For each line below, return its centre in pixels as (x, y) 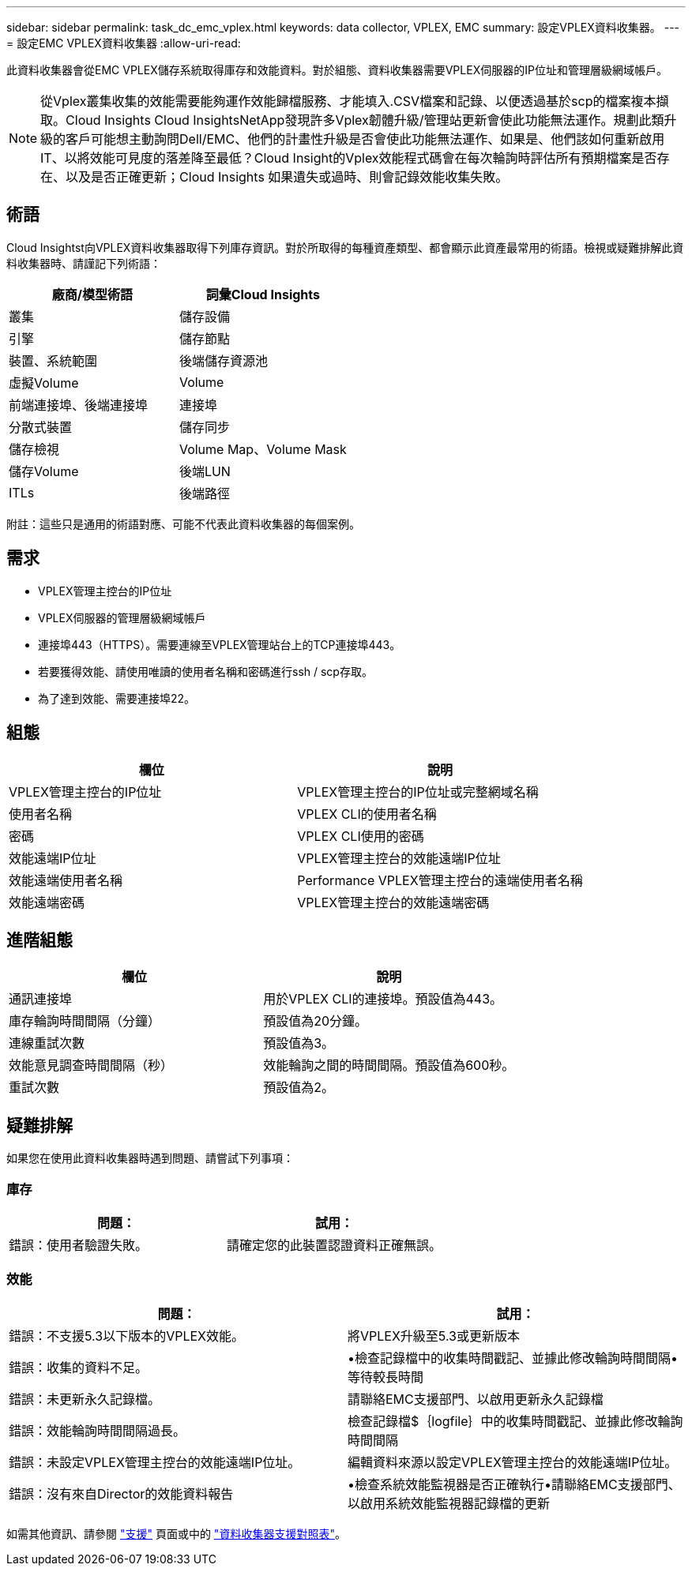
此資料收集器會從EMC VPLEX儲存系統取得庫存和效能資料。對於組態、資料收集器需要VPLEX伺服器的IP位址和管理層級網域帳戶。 (337, 70)
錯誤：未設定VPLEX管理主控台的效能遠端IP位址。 (155, 1462)
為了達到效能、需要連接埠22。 (117, 698)
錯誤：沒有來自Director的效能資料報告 (121, 1493)
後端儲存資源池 (223, 360)
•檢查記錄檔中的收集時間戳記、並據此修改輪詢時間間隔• (513, 1358)
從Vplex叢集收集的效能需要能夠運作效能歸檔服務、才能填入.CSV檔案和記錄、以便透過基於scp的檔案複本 (348, 101)
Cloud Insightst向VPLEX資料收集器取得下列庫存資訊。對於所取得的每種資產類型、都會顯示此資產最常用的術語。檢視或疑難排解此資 (345, 247)
